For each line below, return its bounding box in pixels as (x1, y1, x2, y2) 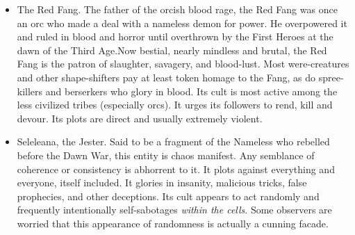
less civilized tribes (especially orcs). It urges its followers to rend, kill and (17, 97, 333, 112)
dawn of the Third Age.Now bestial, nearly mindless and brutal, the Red (17, 42, 327, 57)
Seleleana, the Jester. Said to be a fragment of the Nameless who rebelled (17, 134, 330, 149)
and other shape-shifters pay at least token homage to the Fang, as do (17, 70, 315, 84)
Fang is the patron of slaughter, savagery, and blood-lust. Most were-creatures (17, 56, 349, 71)
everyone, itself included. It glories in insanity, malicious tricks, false (17, 175, 307, 190)
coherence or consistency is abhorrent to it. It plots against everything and (17, 161, 335, 176)
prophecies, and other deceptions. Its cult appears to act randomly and (17, 188, 320, 203)
